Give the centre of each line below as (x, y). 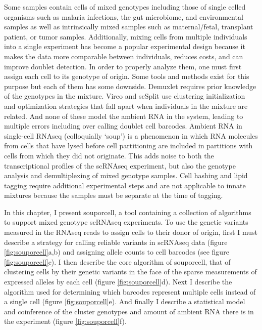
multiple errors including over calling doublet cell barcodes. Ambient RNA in (123, 126)
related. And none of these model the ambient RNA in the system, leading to (124, 116)
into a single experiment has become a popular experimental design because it (125, 46)
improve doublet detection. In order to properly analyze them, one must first (123, 66)
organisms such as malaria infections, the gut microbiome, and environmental (124, 16)
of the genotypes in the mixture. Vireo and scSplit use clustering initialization (125, 96)
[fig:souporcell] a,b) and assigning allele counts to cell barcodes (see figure (117, 252)
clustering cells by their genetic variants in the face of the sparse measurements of (130, 272)
